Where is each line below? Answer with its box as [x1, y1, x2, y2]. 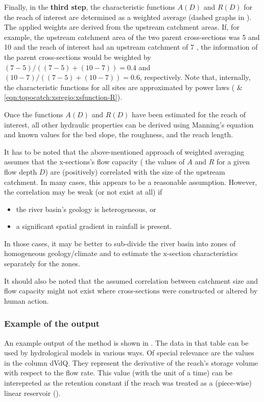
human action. [4, 295, 49, 306]
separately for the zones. [4, 258, 80, 269]
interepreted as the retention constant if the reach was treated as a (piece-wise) [4, 377, 252, 388]
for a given [216, 156, 250, 167]
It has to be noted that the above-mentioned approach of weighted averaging [4, 146, 244, 157]
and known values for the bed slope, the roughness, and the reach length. [4, 129, 233, 140]
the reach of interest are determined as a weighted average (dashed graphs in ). [4, 11, 252, 22]
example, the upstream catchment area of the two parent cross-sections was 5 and [4, 31, 260, 42]
